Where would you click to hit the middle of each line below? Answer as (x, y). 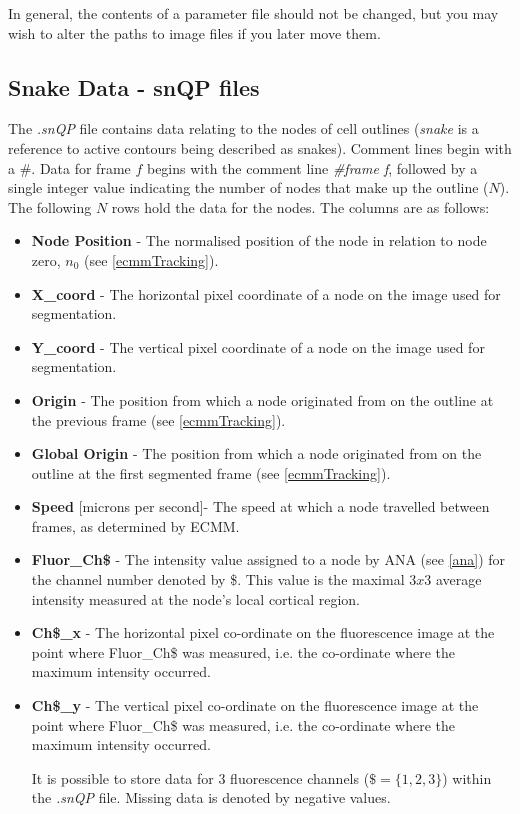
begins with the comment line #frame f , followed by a (312, 167)
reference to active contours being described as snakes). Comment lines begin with (260, 147)
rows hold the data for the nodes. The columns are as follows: (300, 206)
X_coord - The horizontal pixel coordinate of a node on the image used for (266, 293)
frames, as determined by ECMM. (135, 525)
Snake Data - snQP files (134, 86)
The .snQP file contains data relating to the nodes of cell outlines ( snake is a (243, 128)
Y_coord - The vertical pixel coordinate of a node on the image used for (258, 346)
